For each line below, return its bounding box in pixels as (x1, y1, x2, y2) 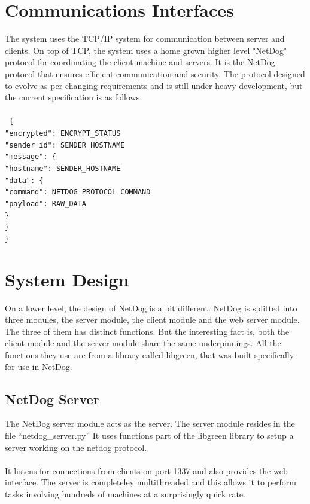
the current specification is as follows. (5, 91, 142, 103)
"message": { (5, 152, 56, 161)
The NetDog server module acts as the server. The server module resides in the (5, 417, 295, 430)
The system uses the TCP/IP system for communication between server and (5, 32, 285, 45)
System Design (5, 267, 129, 291)
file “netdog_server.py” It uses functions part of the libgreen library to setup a (5, 429, 294, 441)
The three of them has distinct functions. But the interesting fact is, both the (5, 325, 290, 337)
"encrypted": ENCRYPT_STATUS (5, 129, 121, 138)
